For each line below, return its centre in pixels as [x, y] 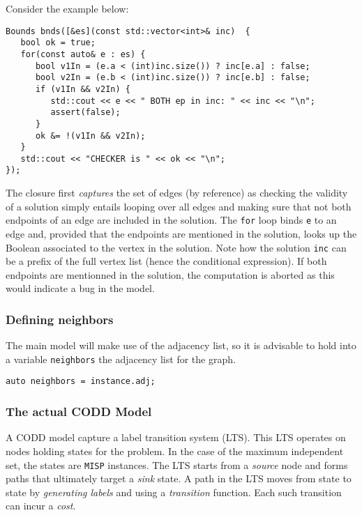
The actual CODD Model [79, 412]
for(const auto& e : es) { [83, 54]
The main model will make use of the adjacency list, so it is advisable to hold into [181, 345]
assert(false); [85, 113]
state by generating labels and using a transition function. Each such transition [174, 492]
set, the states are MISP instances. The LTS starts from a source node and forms [177, 464]
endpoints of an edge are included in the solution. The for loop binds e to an [171, 220]
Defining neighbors [60, 319]
